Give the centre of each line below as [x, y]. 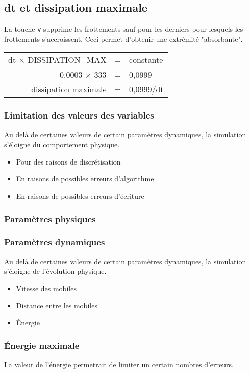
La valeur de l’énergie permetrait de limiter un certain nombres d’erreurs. [119, 364]
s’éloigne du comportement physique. [62, 144]
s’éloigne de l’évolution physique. [55, 271]
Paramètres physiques [50, 218]
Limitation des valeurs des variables [79, 115]
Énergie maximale [42, 345]
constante [146, 60]
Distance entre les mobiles [57, 305]
